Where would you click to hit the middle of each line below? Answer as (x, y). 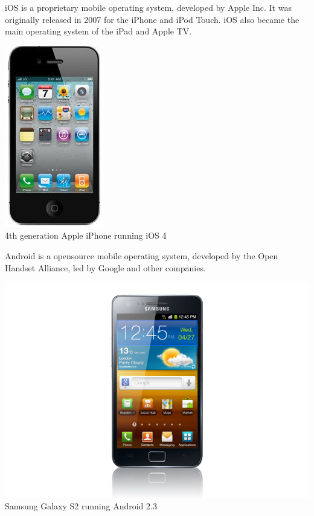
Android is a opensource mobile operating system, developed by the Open (142, 255)
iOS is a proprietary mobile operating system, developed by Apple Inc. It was (148, 7)
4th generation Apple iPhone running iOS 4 (86, 235)
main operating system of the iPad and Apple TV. (98, 31)
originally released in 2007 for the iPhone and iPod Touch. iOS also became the (152, 19)
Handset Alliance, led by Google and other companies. (105, 267)
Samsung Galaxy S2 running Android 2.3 (81, 506)
